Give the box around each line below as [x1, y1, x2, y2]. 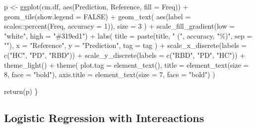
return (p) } [4, 85, 38, 96]
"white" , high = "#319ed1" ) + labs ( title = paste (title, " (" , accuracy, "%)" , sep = [4, 30, 253, 41]
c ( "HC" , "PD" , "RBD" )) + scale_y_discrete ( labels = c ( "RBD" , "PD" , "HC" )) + [4, 49, 245, 60]
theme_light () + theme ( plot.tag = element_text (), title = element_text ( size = [4, 59, 249, 70]
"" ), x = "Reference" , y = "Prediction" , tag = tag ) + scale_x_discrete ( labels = [4, 40, 247, 50]
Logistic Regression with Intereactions [4, 110, 204, 125]
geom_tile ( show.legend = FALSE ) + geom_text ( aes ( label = [4, 11, 191, 21]
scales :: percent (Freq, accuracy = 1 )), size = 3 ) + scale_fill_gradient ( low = [4, 21, 235, 31]
